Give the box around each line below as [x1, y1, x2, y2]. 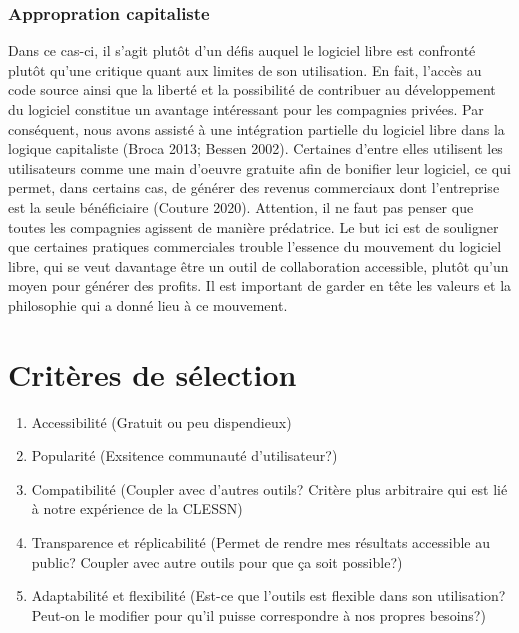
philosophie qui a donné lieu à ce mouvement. [8, 294, 288, 315]
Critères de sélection [8, 353, 297, 394]
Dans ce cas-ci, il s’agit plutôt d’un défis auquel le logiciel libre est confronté [8, 40, 476, 61]
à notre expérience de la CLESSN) [31, 498, 243, 519]
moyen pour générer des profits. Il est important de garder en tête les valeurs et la [8, 275, 512, 296]
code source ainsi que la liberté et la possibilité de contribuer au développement [8, 79, 496, 100]
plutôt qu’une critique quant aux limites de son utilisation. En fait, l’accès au [8, 59, 482, 80]
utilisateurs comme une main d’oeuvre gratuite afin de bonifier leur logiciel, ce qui [8, 157, 511, 178]
